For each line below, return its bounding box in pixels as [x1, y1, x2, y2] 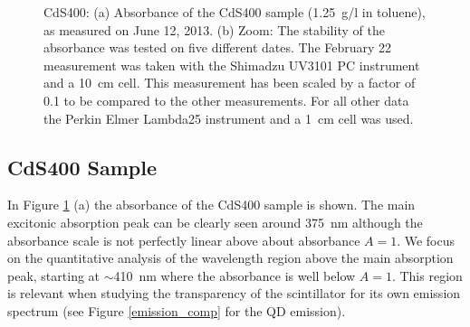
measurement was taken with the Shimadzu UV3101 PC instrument [43, 55, 420, 74]
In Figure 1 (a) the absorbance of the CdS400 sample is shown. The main [7, 195, 416, 214]
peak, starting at [7, 266, 101, 285]
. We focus [397, 230, 456, 249]
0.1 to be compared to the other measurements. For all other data [43, 90, 409, 109]
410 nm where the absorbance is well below [113, 266, 356, 285]
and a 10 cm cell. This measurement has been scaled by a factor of [43, 73, 416, 92]
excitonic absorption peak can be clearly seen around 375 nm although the [7, 212, 423, 231]
